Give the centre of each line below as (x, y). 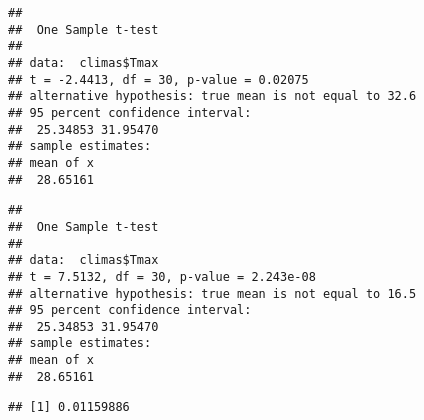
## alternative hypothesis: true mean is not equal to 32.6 (212, 96)
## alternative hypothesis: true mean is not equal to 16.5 (212, 293)
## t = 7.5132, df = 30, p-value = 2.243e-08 (162, 276)
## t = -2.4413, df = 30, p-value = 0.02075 (158, 79)
